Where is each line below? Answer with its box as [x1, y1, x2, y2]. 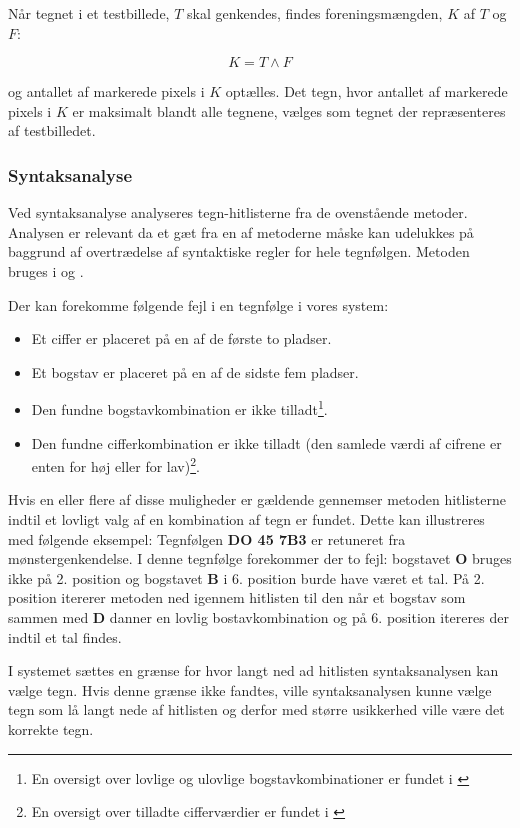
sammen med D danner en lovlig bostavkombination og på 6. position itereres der [8, 607, 509, 627]
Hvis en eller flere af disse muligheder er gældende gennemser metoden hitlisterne [8, 489, 506, 510]
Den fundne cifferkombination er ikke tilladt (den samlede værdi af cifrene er [31, 432, 502, 453]
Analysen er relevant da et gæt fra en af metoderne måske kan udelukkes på [8, 221, 474, 242]
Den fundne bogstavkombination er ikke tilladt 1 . [31, 396, 328, 419]
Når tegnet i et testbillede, [8, 3, 170, 23]
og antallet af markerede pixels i [8, 81, 205, 102]
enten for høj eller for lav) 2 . [31, 453, 200, 476]
